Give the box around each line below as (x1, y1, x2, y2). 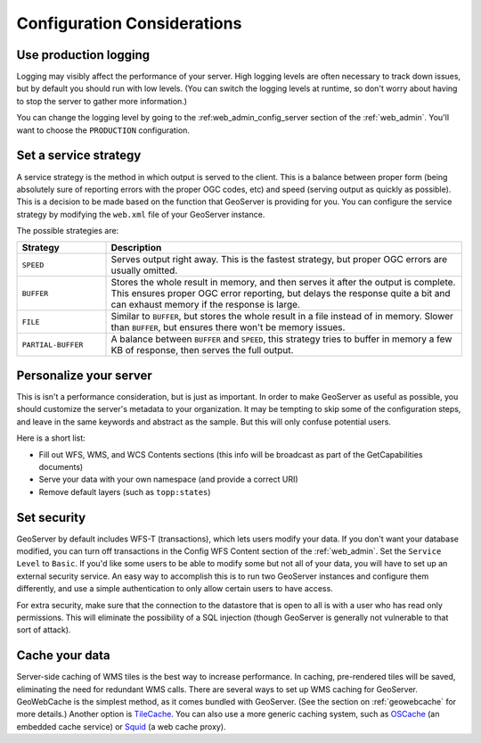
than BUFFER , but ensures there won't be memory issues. (110, 321, 346, 334)
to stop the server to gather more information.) (16, 95, 187, 106)
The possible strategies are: (16, 226, 119, 236)
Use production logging (16, 47, 151, 62)
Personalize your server (16, 367, 153, 383)
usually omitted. (110, 264, 178, 277)
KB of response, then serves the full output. (110, 344, 294, 357)
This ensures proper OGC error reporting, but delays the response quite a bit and (110, 287, 451, 300)
